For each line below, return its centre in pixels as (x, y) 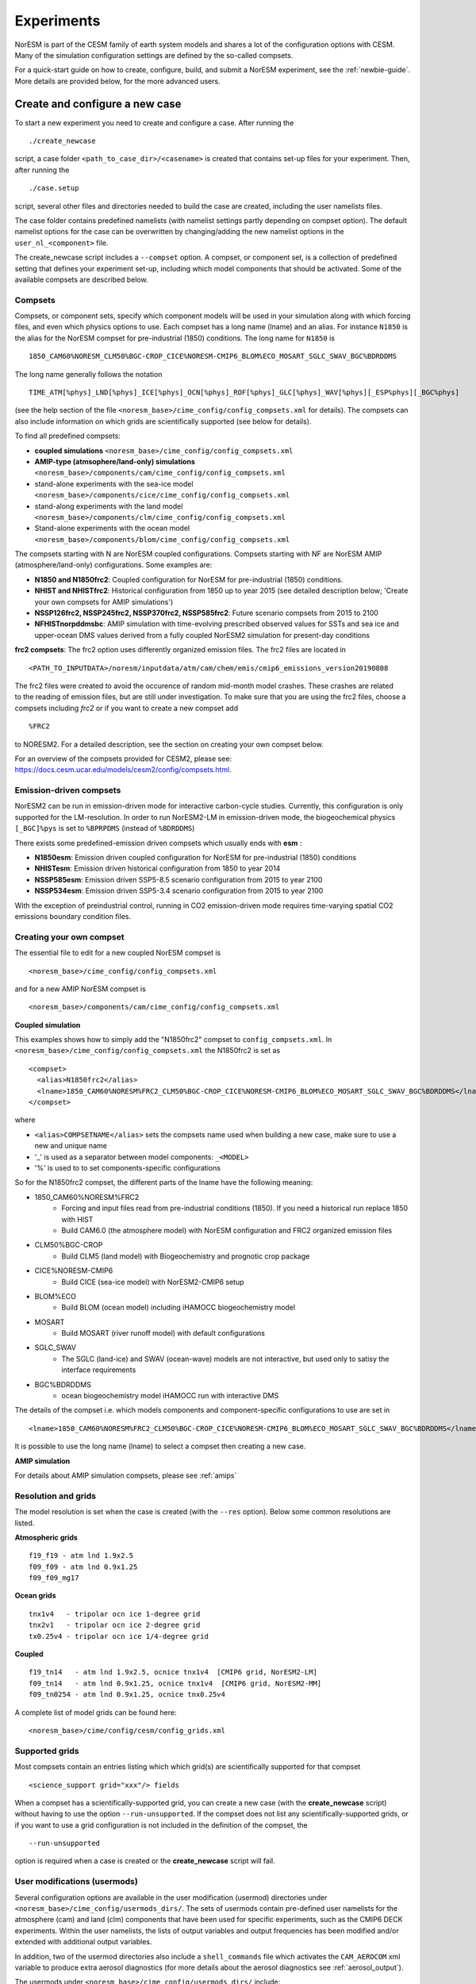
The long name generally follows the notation (88, 374)
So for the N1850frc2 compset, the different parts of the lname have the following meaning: (164, 1182)
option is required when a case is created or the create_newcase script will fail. (145, 1861)
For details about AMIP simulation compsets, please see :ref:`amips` (126, 1475)
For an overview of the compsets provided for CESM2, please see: (123, 759)
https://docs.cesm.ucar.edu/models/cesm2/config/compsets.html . (123, 770)
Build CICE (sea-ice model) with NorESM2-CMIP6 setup (153, 1282)
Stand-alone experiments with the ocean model (112, 529)
